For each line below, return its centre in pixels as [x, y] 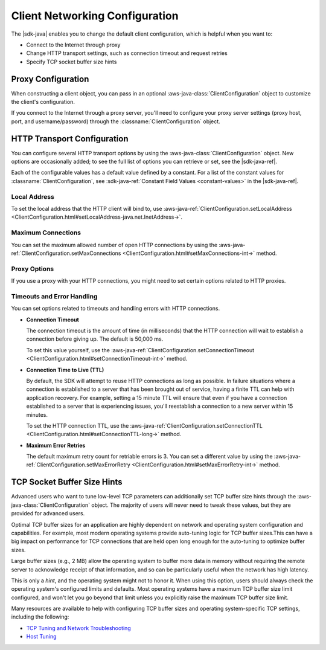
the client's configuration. [43, 102]
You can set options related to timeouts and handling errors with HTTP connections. [116, 309]
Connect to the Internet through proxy [73, 45]
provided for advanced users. [48, 513]
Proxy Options [33, 269]
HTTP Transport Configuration [70, 139]
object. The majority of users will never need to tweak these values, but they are [191, 505]
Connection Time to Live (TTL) [65, 370]
